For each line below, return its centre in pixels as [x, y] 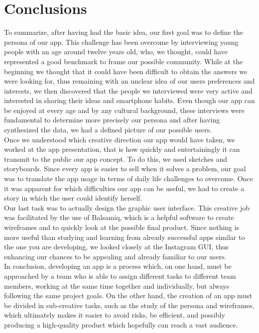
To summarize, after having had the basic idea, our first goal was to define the [124, 32]
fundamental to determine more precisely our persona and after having [112, 120]
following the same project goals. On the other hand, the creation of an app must [128, 295]
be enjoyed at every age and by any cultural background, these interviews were [124, 110]
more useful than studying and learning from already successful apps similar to [125, 237]
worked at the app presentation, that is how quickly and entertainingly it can [122, 149]
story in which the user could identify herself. [73, 198]
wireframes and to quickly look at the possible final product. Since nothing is [122, 227]
